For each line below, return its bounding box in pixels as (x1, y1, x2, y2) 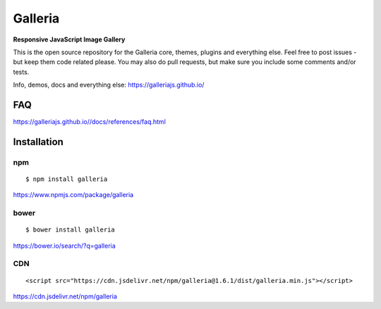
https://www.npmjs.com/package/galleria (13, 191, 134, 199)
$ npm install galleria (25, 175, 108, 183)
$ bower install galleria (25, 226, 116, 234)
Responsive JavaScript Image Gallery (13, 35, 126, 44)
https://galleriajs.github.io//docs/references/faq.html (13, 118, 166, 126)
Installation (13, 136, 64, 148)
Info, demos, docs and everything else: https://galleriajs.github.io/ (13, 81, 205, 89)
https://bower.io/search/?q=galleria (13, 241, 116, 250)
